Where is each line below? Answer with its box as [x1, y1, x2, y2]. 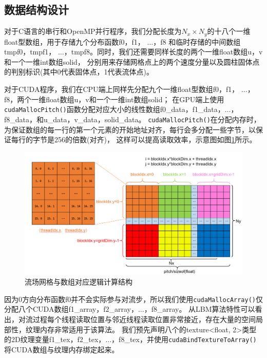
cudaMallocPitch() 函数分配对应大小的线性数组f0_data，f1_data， [4, 104, 225, 115]
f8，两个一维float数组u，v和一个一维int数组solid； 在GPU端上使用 [4, 93, 224, 104]
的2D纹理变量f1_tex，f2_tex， [4, 334, 106, 345]
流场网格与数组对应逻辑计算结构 [25, 276, 132, 287]
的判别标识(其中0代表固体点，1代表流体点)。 [4, 66, 154, 77]
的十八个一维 [207, 26, 251, 36]
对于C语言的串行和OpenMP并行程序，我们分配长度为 [4, 26, 182, 36]
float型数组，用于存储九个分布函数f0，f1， [4, 36, 145, 47]
